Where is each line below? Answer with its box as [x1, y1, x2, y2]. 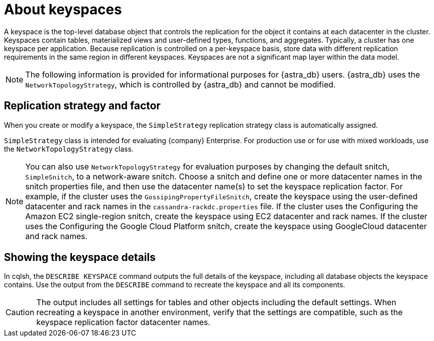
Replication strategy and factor [4, 99, 161, 112]
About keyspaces [4, 1, 122, 18]
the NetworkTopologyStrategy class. [4, 144, 134, 153]
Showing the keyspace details [4, 251, 156, 264]
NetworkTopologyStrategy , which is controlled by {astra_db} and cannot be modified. [25, 79, 336, 89]
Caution [5, 307, 35, 318]
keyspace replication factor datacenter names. [36, 317, 211, 328]
